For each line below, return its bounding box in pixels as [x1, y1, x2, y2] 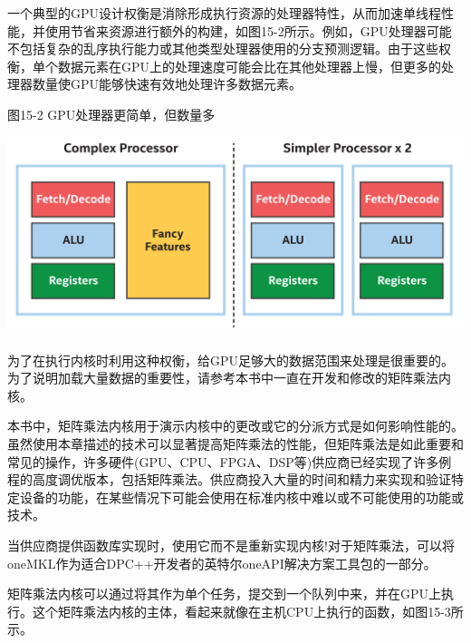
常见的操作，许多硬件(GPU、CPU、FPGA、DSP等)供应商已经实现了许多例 [7, 452, 452, 471]
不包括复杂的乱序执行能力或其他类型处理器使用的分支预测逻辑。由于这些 [7, 39, 438, 58]
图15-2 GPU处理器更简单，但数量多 [7, 104, 216, 123]
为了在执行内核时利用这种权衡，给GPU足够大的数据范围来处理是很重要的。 [7, 350, 455, 369]
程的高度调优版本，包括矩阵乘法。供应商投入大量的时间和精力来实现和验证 [7, 470, 451, 489]
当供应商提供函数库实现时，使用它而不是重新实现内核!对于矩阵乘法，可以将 [7, 536, 455, 555]
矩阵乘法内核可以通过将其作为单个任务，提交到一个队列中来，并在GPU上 [7, 584, 442, 603]
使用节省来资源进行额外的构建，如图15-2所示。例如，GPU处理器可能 [44, 21, 452, 40]
